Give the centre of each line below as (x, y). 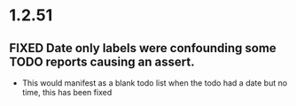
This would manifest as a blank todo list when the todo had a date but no (155, 83)
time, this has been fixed (67, 92)
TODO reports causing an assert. (102, 61)
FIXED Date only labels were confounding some (143, 48)
